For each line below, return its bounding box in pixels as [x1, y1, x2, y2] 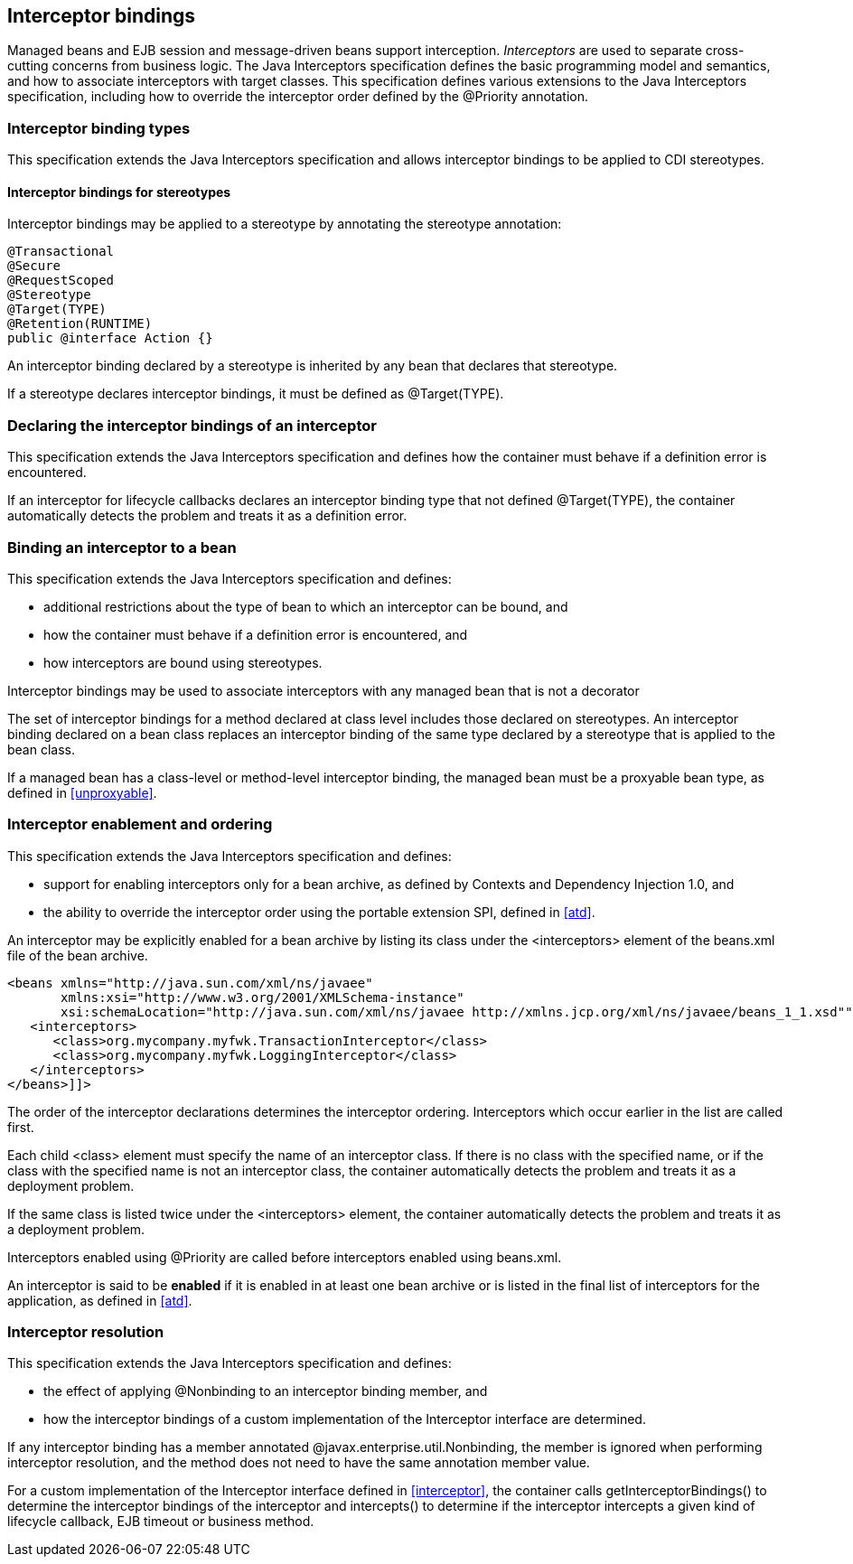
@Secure [7, 258, 61, 274]
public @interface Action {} [7, 331, 213, 346]
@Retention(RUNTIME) [7, 316, 153, 332]
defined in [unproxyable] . [7, 784, 157, 801]
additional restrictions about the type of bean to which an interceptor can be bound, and [43, 598, 568, 614]
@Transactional [7, 244, 115, 259]
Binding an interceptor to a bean [7, 538, 237, 557]
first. [7, 1119, 34, 1135]
